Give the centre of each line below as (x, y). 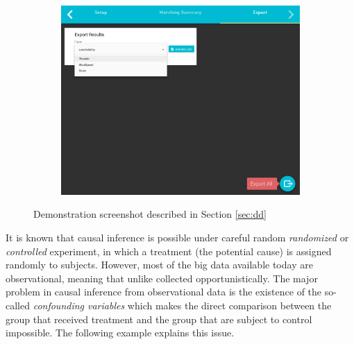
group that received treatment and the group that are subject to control (159, 319)
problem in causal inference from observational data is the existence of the (164, 292)
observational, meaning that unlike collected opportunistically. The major (162, 278)
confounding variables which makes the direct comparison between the (182, 305)
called (18, 305)
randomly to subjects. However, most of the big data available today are (159, 265)
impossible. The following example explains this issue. (120, 333)
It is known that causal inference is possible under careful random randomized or (177, 237)
